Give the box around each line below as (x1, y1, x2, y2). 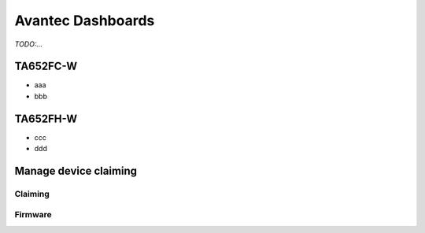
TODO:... (14, 39, 43, 49)
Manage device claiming (14, 164, 138, 177)
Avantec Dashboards (14, 12, 155, 29)
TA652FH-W (14, 112, 78, 125)
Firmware (14, 209, 53, 220)
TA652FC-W (14, 60, 78, 73)
